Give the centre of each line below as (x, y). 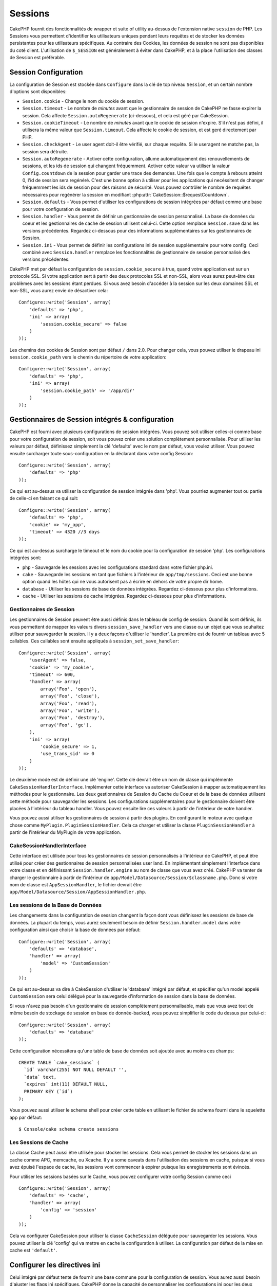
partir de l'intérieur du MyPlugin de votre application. (65, 832)
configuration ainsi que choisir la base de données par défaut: (75, 930)
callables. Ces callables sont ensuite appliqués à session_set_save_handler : (94, 641)
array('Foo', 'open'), (69, 689)
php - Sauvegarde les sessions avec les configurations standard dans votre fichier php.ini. (118, 567)
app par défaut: (26, 1117)
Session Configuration (46, 72)
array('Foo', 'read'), (69, 703)
